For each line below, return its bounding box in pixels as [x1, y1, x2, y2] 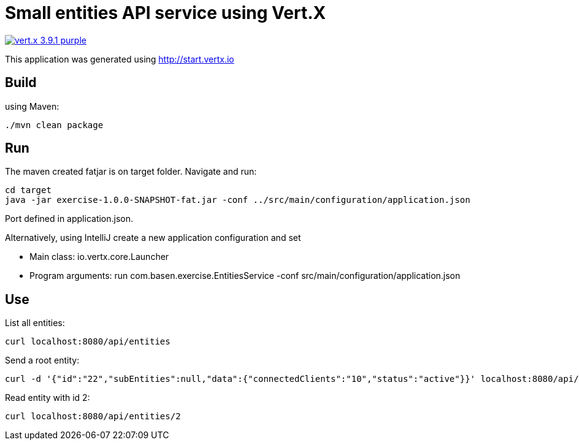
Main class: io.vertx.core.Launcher [29, 251, 169, 262]
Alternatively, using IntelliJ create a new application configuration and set [5, 232, 301, 243]
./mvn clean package [5, 120, 104, 130]
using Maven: [5, 101, 59, 112]
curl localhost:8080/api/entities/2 [5, 411, 181, 422]
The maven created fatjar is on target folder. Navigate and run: [5, 166, 257, 177]
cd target [5, 185, 52, 196]
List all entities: [5, 318, 65, 329]
